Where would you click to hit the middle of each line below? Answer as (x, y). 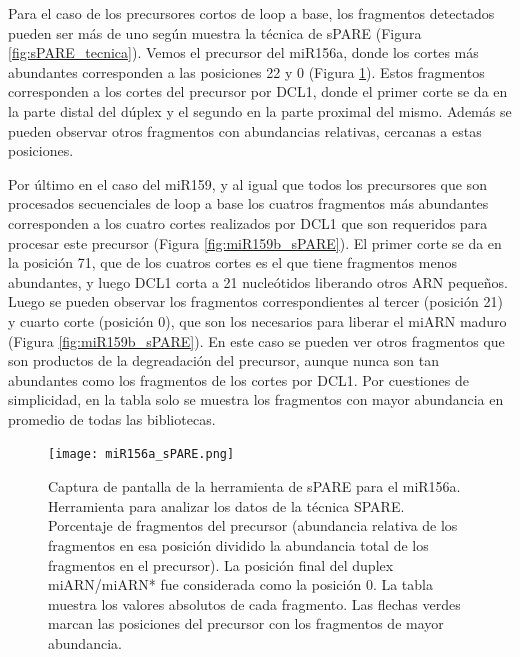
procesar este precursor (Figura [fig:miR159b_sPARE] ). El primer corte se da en (255, 242)
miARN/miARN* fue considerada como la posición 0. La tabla (240, 584)
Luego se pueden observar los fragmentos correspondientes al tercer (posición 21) (255, 301)
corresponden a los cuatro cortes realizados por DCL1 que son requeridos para (248, 222)
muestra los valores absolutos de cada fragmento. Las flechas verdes (254, 603)
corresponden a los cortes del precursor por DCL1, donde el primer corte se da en (258, 91)
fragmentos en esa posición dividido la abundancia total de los (238, 544)
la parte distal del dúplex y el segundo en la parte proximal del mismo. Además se (260, 110)
